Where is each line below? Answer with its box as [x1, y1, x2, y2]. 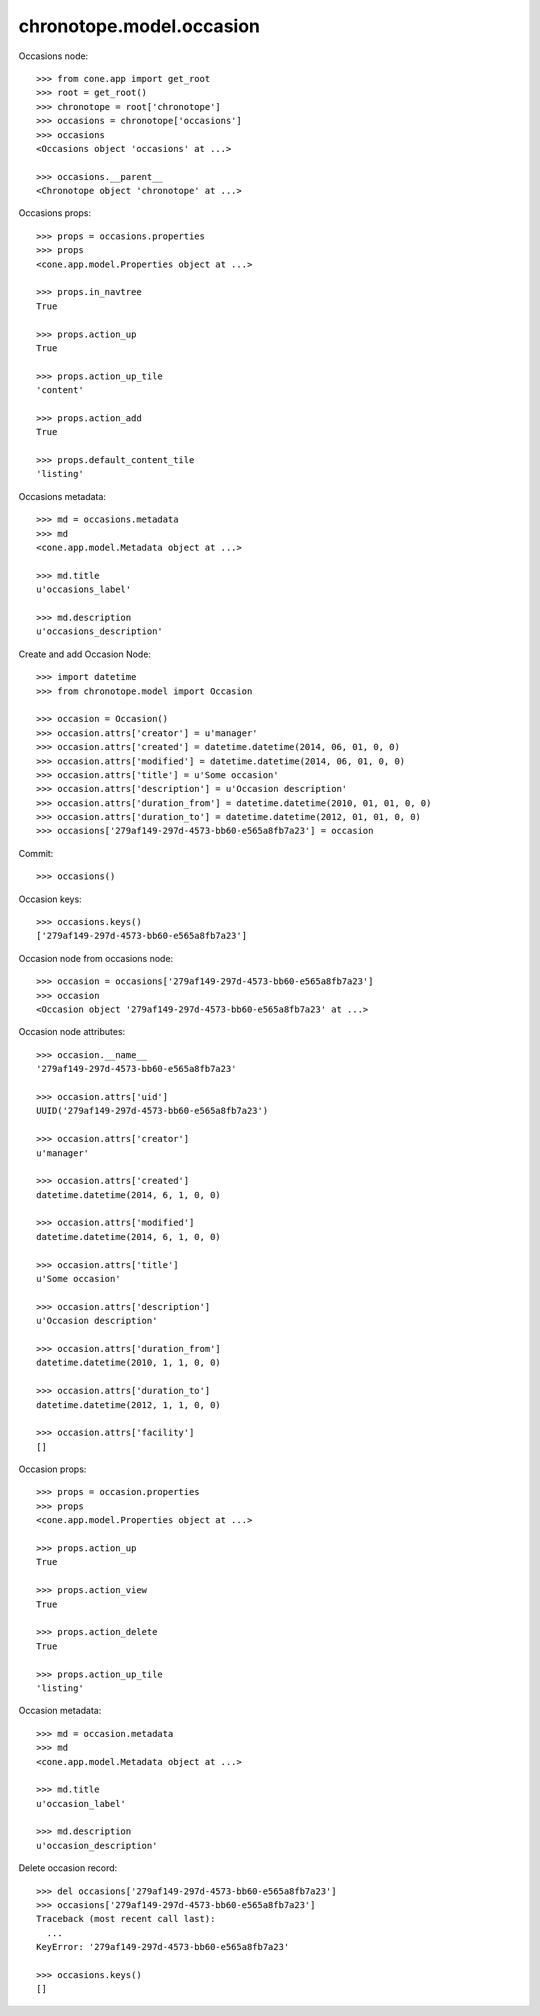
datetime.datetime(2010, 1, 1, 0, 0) [36, 1357, 222, 1369]
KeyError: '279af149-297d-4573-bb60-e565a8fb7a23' [36, 1941, 290, 1953]
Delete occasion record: [18, 1862, 118, 1874]
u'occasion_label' [36, 1798, 127, 1809]
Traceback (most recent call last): [36, 1913, 216, 1925]
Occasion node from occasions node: [18, 952, 174, 964]
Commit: [18, 847, 54, 859]
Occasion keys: [18, 893, 82, 905]
